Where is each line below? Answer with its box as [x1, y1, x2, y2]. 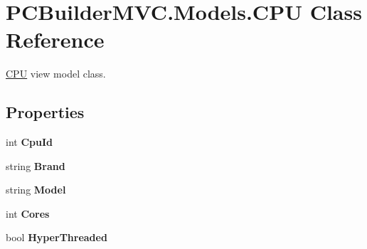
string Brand [6, 158, 65, 173]
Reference [6, 25, 105, 54]
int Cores [6, 206, 50, 221]
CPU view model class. [6, 66, 106, 81]
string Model [6, 182, 66, 197]
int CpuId [6, 134, 53, 149]
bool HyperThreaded [6, 230, 107, 245]
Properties [6, 101, 85, 123]
